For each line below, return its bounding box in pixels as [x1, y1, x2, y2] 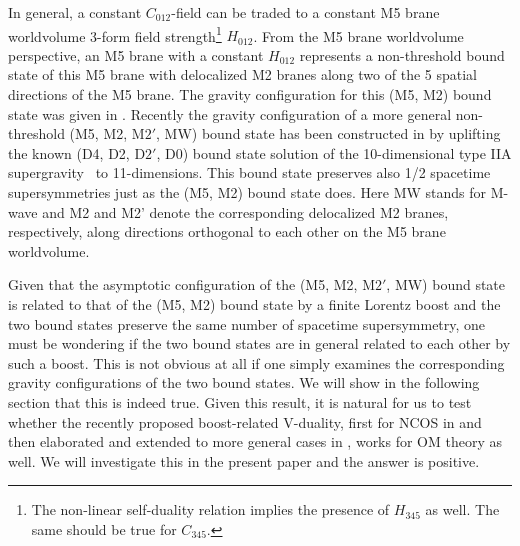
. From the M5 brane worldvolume [253, 25, 464, 46]
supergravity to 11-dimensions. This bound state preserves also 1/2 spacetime [8, 162, 491, 183]
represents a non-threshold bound [299, 44, 505, 65]
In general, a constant [8, 2, 142, 22]
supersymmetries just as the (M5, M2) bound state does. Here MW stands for [8, 182, 487, 202]
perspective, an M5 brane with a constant [8, 44, 264, 65]
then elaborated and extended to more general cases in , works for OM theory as [8, 431, 503, 452]
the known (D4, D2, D [8, 142, 146, 163]
